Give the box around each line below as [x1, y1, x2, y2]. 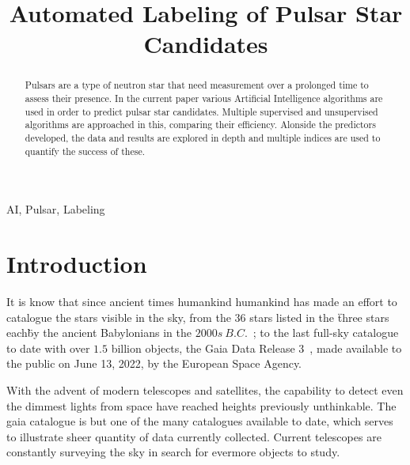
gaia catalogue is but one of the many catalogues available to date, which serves [6, 413, 393, 429]
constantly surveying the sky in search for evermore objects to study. [6, 444, 340, 460]
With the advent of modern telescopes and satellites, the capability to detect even [6, 381, 404, 398]
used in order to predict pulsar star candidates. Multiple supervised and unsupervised [25, 104, 378, 118]
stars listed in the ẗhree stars [249, 308, 389, 325]
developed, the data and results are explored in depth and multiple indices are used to [25, 130, 381, 144]
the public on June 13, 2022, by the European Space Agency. [6, 355, 302, 372]
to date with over [6, 339, 90, 356]
